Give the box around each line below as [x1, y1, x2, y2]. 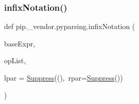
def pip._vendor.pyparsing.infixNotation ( [4, 21, 135, 32]
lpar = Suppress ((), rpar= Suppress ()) [4, 72, 123, 83]
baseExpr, [4, 38, 35, 48]
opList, [4, 55, 26, 66]
